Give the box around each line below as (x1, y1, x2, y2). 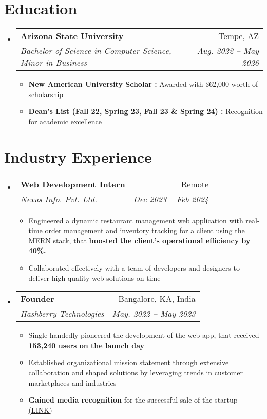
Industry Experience (4, 146, 152, 167)
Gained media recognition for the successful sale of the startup (28, 394, 238, 405)
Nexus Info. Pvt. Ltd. (20, 193, 97, 205)
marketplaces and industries (28, 377, 117, 388)
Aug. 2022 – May (197, 45, 259, 57)
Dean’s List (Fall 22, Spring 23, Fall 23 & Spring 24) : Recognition (28, 106, 263, 117)
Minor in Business (20, 56, 87, 69)
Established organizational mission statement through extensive (28, 357, 229, 368)
